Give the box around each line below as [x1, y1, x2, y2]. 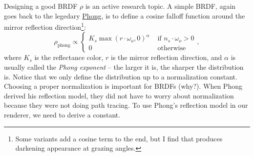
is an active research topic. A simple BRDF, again [85, 1, 236, 11]
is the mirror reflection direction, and [110, 52, 222, 62]
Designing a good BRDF [4, 1, 78, 11]
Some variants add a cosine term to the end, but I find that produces [15, 133, 223, 143]
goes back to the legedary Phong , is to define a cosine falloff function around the [4, 10, 245, 20]
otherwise [157, 45, 186, 52]
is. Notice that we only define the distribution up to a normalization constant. [4, 71, 237, 81]
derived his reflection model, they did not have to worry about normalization [4, 90, 234, 100]
